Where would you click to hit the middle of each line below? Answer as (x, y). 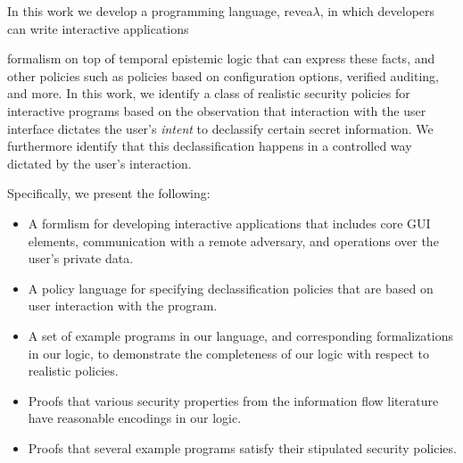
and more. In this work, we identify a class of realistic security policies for (209, 93)
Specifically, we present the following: (109, 193)
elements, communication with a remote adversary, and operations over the (233, 240)
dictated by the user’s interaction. (99, 163)
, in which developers (377, 11)
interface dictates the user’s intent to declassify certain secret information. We (220, 128)
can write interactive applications (98, 28)
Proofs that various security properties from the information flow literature (233, 400)
